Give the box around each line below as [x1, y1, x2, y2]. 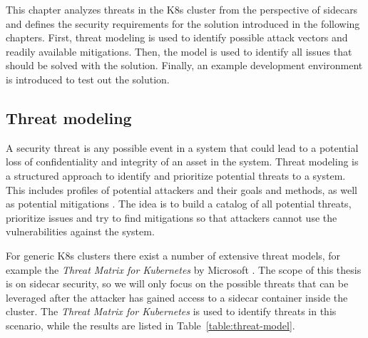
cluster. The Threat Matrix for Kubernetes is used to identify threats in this [6, 304, 337, 319]
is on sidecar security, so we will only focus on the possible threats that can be [6, 276, 349, 291]
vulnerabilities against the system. [6, 224, 155, 239]
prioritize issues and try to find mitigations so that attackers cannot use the [6, 210, 337, 225]
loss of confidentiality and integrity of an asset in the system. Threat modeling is [6, 154, 359, 169]
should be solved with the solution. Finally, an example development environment [6, 58, 363, 73]
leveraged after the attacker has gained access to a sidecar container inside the [6, 290, 348, 304]
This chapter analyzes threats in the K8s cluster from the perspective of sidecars [6, 2, 358, 16]
